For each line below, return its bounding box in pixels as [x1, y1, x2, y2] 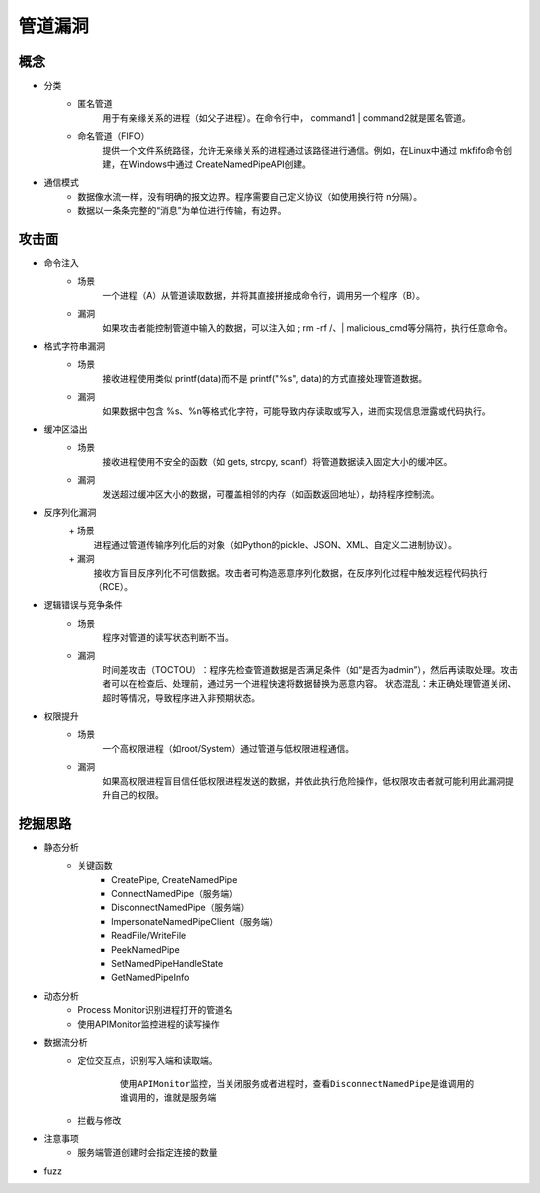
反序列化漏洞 [43, 506, 97, 518]
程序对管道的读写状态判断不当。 [102, 631, 234, 644]
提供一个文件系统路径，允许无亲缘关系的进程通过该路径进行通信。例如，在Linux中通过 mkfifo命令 [102, 144, 504, 156]
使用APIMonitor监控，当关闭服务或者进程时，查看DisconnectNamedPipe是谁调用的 [120, 1078, 475, 1089]
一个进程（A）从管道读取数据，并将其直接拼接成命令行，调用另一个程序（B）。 [102, 289, 425, 301]
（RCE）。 [93, 580, 134, 592]
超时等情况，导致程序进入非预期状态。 [102, 691, 260, 704]
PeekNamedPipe [111, 943, 180, 955]
